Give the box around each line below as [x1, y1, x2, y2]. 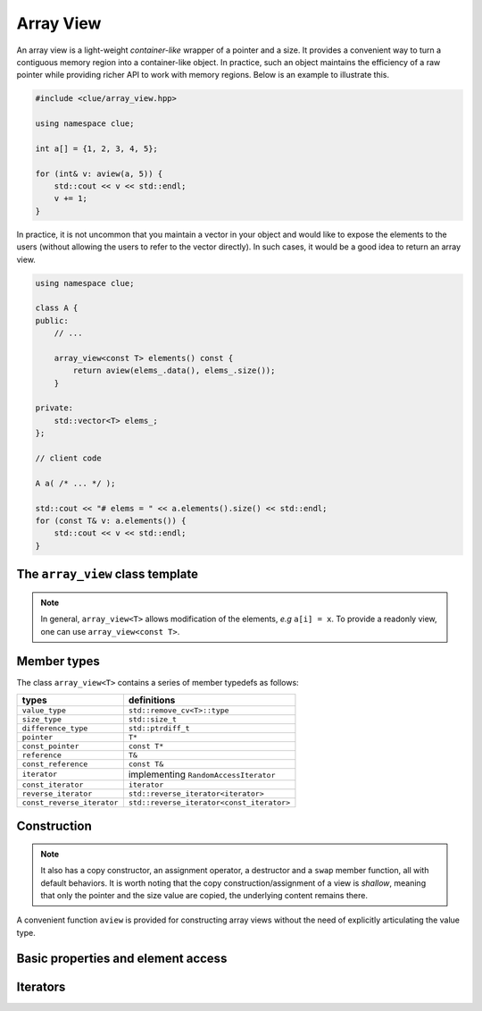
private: [35, 403, 74, 413]
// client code [35, 453, 102, 464]
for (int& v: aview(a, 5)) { [35, 168, 163, 179]
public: [35, 316, 69, 325]
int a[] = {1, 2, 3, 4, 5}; [35, 143, 158, 154]
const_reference [21, 759, 88, 769]
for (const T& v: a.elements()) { [35, 516, 187, 526]
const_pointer [21, 741, 79, 751]
